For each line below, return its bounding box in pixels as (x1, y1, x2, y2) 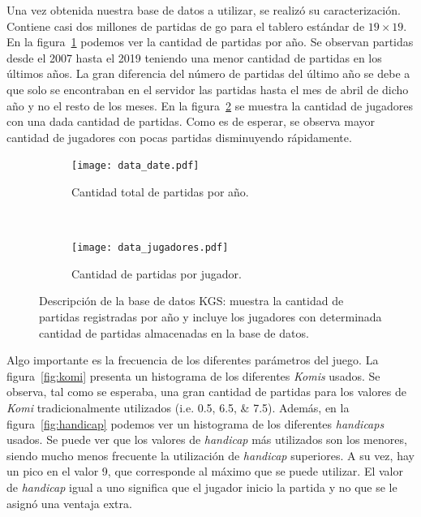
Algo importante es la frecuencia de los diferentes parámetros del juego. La (6, 351, 379, 368)
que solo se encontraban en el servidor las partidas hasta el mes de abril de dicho (6, 80, 409, 97)
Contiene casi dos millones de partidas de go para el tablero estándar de (6, 17, 365, 34)
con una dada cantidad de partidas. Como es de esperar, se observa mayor (6, 113, 375, 130)
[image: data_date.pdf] (71, 160, 200, 172)
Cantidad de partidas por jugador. (71, 265, 242, 282)
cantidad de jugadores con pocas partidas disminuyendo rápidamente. (6, 128, 352, 145)
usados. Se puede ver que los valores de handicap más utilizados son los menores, (6, 431, 407, 448)
